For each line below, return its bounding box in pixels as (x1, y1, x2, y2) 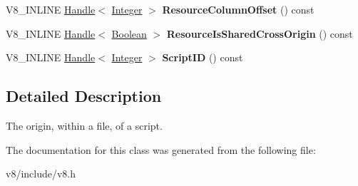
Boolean (111, 26, 147, 41)
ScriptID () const (162, 50, 243, 65)
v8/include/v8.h (6, 166, 76, 181)
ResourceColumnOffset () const (162, 2, 314, 16)
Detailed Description (6, 85, 162, 107)
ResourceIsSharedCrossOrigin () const (166, 26, 353, 41)
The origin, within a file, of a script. (6, 118, 163, 133)
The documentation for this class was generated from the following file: (6, 142, 316, 157)
